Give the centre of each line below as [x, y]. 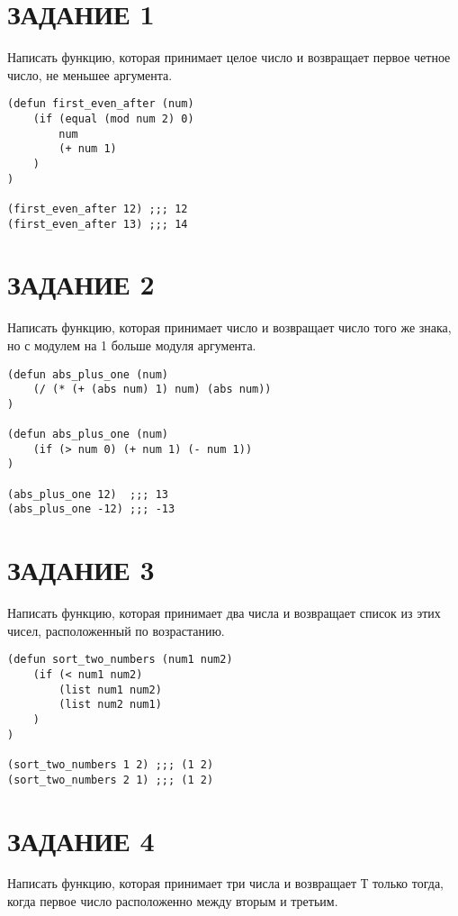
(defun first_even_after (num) [101, 104]
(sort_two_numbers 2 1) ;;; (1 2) [111, 780]
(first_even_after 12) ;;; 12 [98, 209]
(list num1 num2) [110, 689]
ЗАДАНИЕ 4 [81, 840]
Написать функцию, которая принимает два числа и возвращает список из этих [224, 613]
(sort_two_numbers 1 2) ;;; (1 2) [111, 765]
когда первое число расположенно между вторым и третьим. [173, 901]
